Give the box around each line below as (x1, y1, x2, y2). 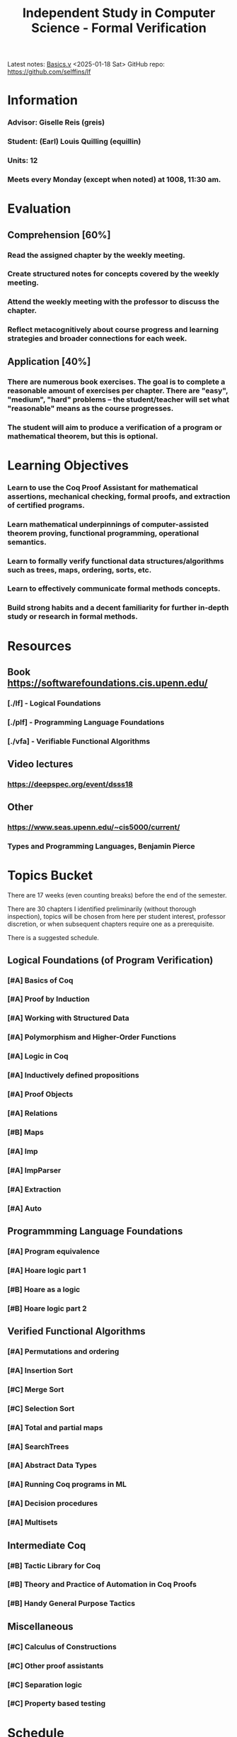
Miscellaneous (7, 1620, 74, 1632)
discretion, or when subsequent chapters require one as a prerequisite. (7, 920, 214, 929)
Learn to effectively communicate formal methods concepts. (7, 584, 221, 594)
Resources (7, 638, 72, 654)
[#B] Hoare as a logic (7, 1284, 81, 1294)
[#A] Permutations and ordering (7, 1346, 120, 1356)
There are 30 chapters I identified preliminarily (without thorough (7, 905, 197, 913)
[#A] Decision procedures (7, 1498, 98, 1508)
